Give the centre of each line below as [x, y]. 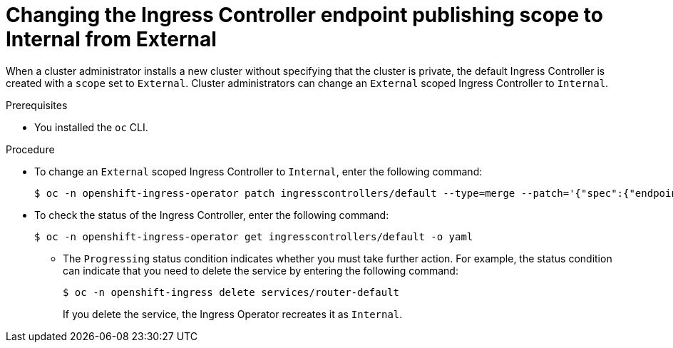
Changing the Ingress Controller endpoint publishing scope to [304, 15]
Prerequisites [37, 105]
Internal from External [111, 39]
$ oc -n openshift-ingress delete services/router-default [231, 292]
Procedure [30, 149]
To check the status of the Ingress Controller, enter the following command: [212, 215]
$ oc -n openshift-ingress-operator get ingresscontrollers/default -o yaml [254, 236]
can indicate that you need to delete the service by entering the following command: [261, 270]
